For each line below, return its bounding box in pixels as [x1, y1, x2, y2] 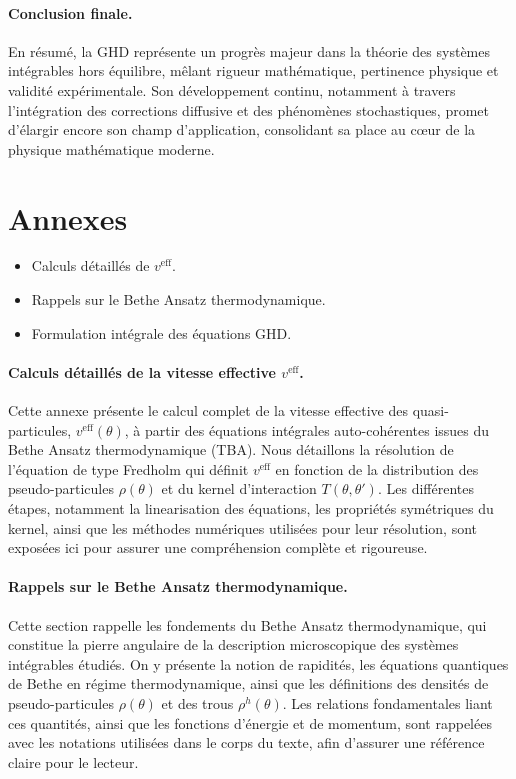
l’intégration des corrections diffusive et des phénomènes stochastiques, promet [8, 99, 490, 120]
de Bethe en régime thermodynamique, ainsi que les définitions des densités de [8, 673, 489, 694]
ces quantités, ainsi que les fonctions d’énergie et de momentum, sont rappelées [8, 712, 492, 733]
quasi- [412, 400, 449, 421]
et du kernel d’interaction [161, 478, 317, 499]
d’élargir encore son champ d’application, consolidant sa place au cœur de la [8, 119, 476, 140]
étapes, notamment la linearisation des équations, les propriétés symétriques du [8, 498, 494, 519]
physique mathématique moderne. [8, 138, 215, 159]
